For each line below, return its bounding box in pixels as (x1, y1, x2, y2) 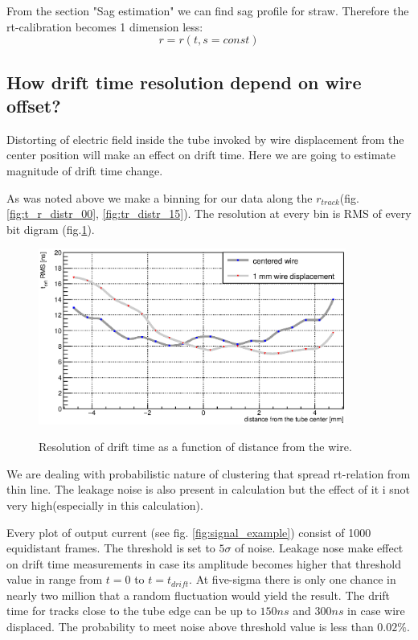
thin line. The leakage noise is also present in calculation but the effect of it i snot (6, 481, 411, 498)
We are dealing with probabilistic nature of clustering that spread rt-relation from (6, 465, 411, 482)
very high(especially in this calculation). (6, 496, 203, 513)
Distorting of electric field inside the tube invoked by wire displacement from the (6, 130, 404, 147)
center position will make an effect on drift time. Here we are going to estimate (6, 146, 396, 163)
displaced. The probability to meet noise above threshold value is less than (6, 618, 374, 635)
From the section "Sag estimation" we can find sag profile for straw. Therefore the (6, 2, 409, 18)
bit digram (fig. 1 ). (6, 220, 95, 237)
